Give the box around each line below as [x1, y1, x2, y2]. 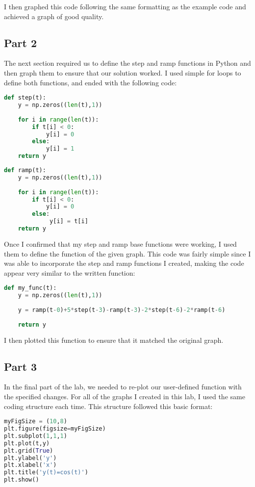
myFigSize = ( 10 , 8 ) [4, 418, 67, 425]
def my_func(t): [4, 284, 57, 292]
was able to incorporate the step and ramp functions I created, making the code [4, 258, 244, 268]
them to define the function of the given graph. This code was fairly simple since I [4, 248, 251, 258]
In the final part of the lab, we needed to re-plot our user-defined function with [4, 382, 242, 392]
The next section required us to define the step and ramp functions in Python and [4, 58, 251, 68]
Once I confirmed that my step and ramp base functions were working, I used [4, 238, 237, 249]
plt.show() [4, 476, 39, 484]
